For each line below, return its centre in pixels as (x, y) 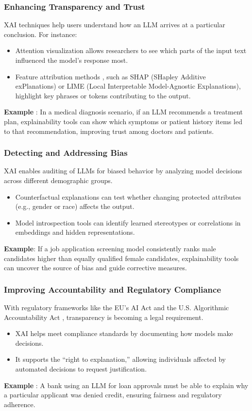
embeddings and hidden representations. (75, 232)
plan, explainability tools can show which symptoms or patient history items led (123, 121)
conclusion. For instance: (41, 34)
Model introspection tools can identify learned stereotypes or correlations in (128, 222)
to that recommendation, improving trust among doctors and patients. (109, 131)
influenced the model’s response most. (72, 60)
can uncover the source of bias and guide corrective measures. (95, 268)
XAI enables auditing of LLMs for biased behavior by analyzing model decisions (123, 171)
